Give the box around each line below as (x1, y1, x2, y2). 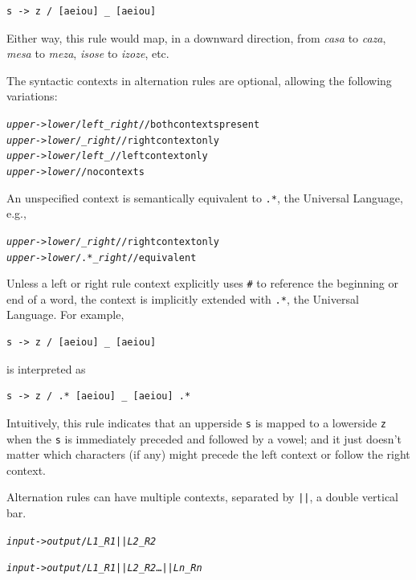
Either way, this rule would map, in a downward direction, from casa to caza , (6, 29, 386, 46)
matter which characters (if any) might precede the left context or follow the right (6, 446, 410, 463)
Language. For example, (6, 306, 124, 323)
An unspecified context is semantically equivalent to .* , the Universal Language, (6, 189, 403, 206)
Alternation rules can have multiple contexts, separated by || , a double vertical (6, 488, 399, 505)
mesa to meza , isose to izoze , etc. (6, 45, 169, 62)
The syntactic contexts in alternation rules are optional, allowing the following (6, 71, 392, 88)
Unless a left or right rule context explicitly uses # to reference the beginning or (6, 275, 398, 292)
